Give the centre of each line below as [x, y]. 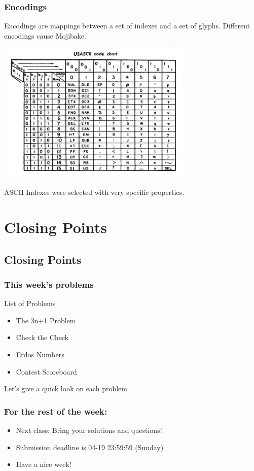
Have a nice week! [44, 464]
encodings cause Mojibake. [45, 35]
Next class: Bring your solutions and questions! [89, 430]
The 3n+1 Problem [46, 320]
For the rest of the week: [56, 411]
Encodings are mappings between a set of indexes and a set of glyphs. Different [127, 26]
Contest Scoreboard [46, 371]
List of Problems [30, 303]
